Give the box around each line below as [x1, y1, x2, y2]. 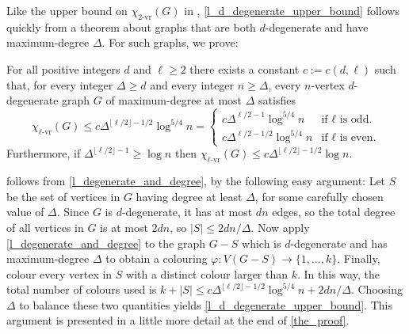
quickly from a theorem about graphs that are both [6, 18, 256, 35]
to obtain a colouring [105, 250, 208, 267]
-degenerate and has [290, 234, 388, 251]
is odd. [339, 113, 373, 125]
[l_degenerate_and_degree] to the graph [6, 234, 205, 251]
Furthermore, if [6, 145, 81, 161]
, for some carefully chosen [254, 188, 384, 204]
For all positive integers [6, 60, 120, 77]
